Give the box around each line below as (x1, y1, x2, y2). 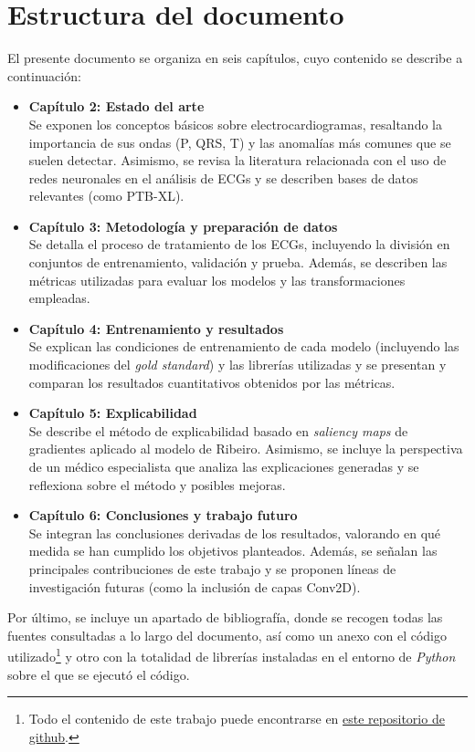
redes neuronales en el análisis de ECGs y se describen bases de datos (28, 168, 418, 187)
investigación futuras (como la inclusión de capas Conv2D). (28, 577, 361, 596)
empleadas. (28, 288, 90, 308)
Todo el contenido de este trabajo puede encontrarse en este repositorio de (28, 709, 445, 728)
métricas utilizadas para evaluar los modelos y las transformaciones (28, 270, 406, 289)
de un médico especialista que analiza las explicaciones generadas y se (28, 457, 419, 475)
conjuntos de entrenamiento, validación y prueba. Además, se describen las (28, 253, 448, 272)
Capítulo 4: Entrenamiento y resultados (28, 319, 284, 338)
